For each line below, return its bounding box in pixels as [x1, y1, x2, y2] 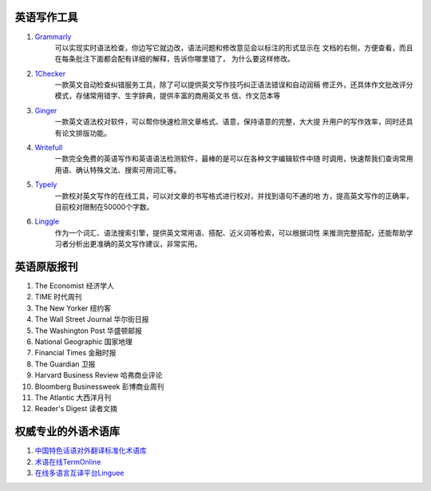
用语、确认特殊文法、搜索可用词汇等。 [54, 164, 181, 175]
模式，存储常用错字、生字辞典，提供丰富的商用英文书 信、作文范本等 [54, 91, 281, 101]
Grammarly [34, 32, 72, 42]
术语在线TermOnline [34, 457, 101, 466]
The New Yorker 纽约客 [34, 303, 112, 313]
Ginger [34, 105, 57, 115]
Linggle [34, 216, 60, 227]
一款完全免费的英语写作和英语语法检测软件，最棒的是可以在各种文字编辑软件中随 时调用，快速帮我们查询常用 [54, 154, 413, 164]
